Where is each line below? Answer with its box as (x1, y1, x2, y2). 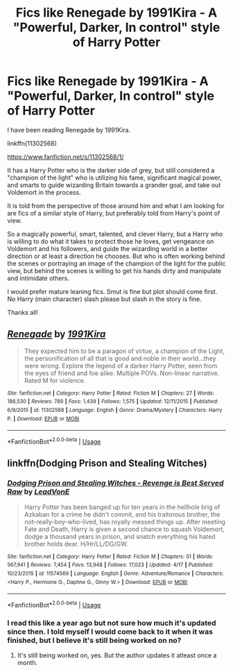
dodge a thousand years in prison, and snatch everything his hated (24, 532, 216, 540)
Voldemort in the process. (7, 188, 81, 196)
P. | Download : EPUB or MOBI (7, 415, 80, 422)
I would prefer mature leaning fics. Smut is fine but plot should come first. (7, 287, 218, 295)
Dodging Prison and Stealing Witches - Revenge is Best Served (7, 479, 224, 488)
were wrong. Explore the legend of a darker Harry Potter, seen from (24, 361, 218, 370)
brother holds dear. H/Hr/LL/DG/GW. (24, 540, 128, 548)
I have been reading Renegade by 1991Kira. (7, 126, 130, 134)
